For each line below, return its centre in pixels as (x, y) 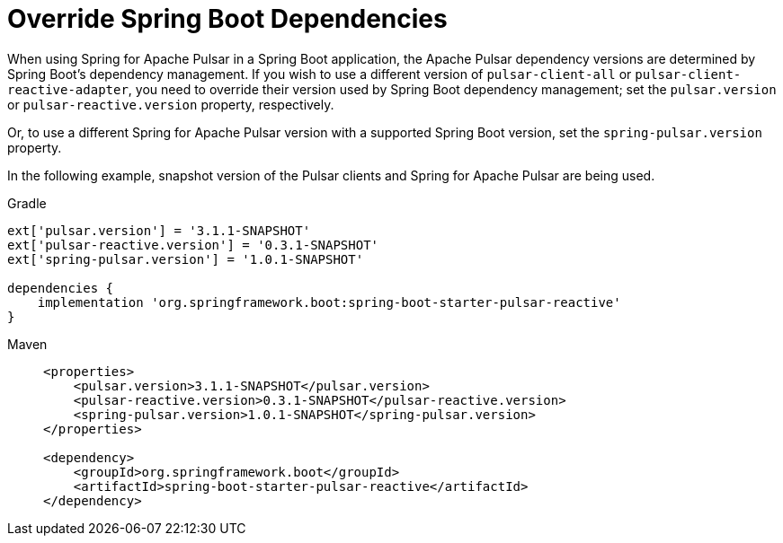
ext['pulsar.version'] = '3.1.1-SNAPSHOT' (159, 230)
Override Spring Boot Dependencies (227, 19)
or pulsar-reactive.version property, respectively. (171, 104)
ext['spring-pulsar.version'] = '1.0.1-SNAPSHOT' (186, 259)
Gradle (27, 203)
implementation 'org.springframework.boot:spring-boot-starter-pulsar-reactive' (329, 302)
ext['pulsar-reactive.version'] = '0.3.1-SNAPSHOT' (193, 245)
